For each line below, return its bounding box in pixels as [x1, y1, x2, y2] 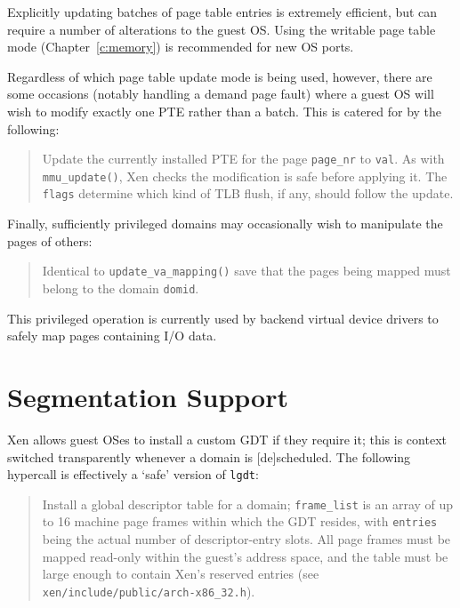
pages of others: [7, 231, 93, 250]
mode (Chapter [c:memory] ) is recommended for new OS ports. [7, 37, 354, 56]
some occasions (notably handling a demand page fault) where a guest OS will [7, 84, 434, 103]
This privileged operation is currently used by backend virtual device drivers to [7, 308, 439, 327]
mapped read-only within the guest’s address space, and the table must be [42, 547, 448, 565]
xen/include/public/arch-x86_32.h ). [42, 581, 255, 600]
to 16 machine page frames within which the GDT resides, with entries [42, 512, 438, 531]
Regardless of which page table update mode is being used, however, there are [7, 67, 432, 85]
